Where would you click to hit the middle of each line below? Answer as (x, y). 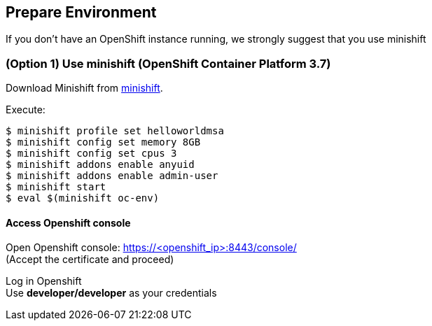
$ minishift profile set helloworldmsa (115, 131)
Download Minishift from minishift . (84, 88)
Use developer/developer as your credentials (111, 293)
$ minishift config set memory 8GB (103, 142)
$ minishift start (56, 187)
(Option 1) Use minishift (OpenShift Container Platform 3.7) (168, 63)
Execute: (26, 110)
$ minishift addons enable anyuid (100, 165)
